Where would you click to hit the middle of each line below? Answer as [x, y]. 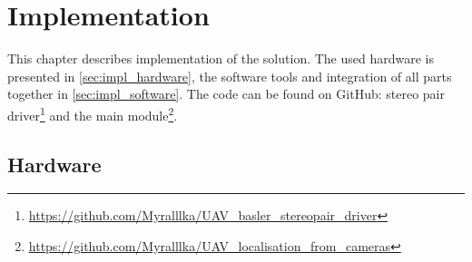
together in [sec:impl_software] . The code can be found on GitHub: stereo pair [226, 94]
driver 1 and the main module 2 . [93, 113]
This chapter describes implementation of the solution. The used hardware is [221, 58]
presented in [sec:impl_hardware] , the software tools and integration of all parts [230, 76]
